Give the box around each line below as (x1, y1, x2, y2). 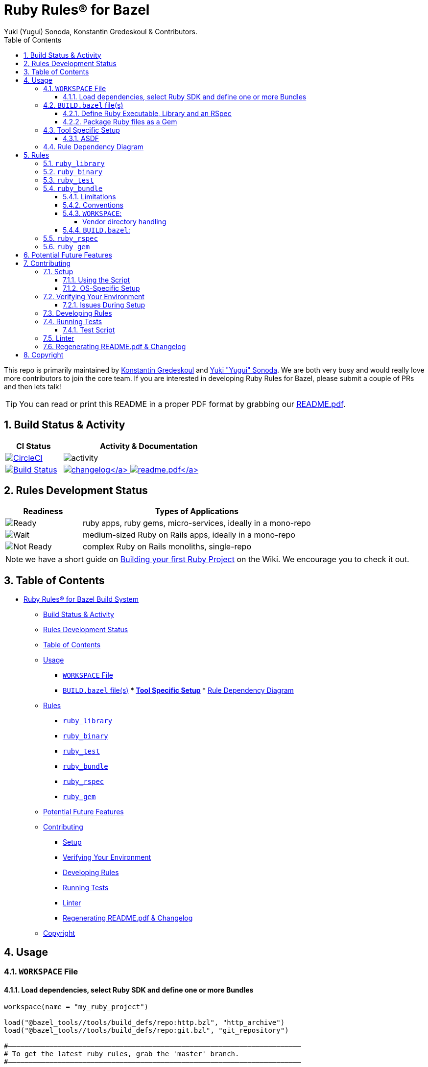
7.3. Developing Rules (43, 308, 112, 317)
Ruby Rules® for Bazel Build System (24, 595, 139, 604)
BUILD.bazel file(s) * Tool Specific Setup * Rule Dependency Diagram (63, 686, 294, 695)
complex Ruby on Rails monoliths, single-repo (82, 542, 251, 552)
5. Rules (24, 150, 49, 159)
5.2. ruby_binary (43, 167, 103, 176)
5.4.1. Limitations (63, 192, 116, 201)
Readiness (23, 506, 63, 517)
